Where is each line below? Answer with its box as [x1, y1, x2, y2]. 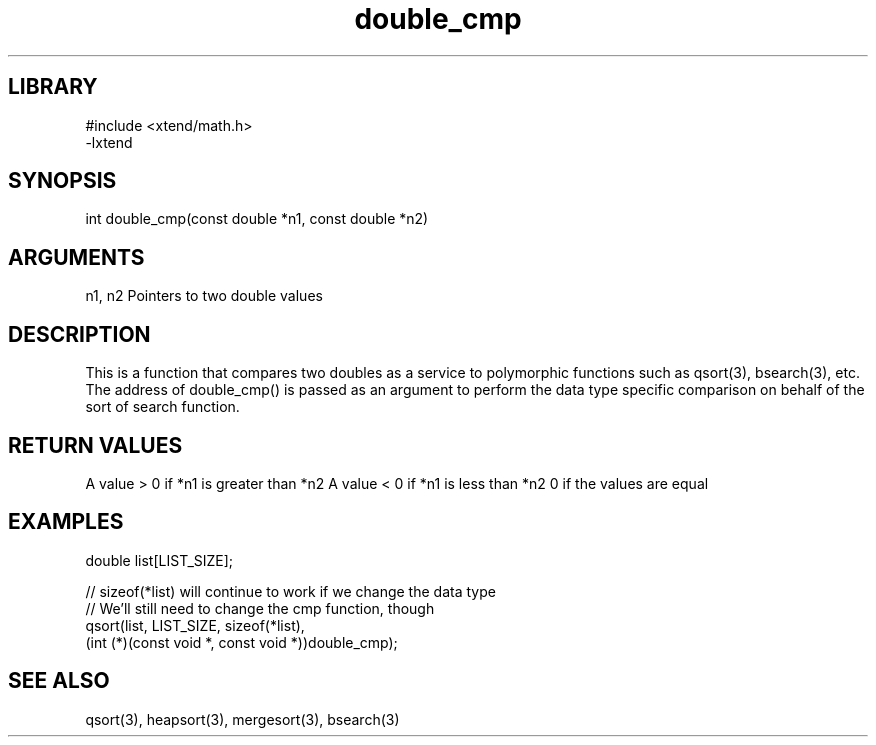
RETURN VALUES [8, 432, 183, 458]
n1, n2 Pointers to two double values [85, 287, 323, 305]
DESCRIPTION [8, 321, 151, 347]
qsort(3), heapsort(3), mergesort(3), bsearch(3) [85, 710, 400, 728]
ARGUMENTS [8, 244, 145, 270]
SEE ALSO [8, 668, 110, 694]
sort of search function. [85, 398, 240, 416]
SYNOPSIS [8, 168, 117, 194]
